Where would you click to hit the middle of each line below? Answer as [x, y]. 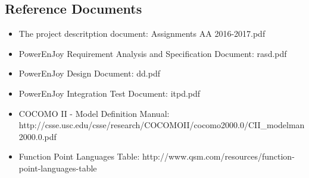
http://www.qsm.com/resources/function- [218, 156]
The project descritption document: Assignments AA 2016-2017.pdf [142, 34]
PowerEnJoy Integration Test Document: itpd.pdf [110, 93]
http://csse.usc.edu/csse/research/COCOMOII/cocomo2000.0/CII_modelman [162, 125]
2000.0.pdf [38, 136]
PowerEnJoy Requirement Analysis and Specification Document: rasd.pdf [153, 53]
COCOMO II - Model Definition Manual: [94, 113]
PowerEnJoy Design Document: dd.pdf [89, 73]
